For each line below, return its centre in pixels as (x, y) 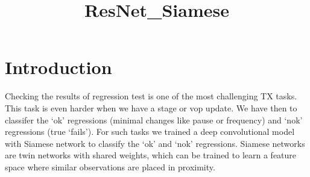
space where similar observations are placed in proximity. (110, 166)
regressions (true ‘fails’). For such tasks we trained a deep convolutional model (150, 132)
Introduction (59, 67)
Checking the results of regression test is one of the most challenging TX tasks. (151, 96)
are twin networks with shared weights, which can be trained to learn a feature (151, 155)
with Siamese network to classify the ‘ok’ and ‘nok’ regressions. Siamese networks (155, 143)
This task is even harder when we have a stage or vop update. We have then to (151, 107)
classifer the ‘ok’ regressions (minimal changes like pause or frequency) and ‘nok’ (154, 120)
